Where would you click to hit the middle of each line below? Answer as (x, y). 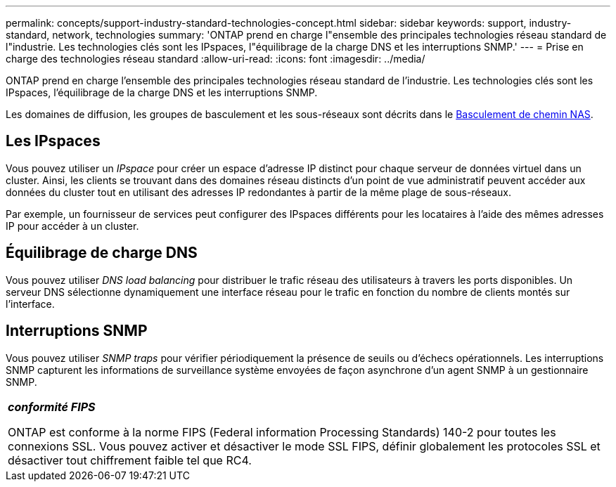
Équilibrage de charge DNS (102, 253)
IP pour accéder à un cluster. (72, 226)
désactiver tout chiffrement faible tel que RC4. (130, 460)
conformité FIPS (52, 407)
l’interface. (30, 304)
